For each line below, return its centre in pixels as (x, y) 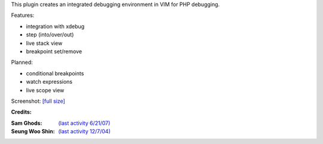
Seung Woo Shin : (33, 131)
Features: (23, 16)
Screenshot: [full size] (38, 101)
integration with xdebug (55, 26)
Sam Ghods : (27, 123)
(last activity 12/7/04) (84, 131)
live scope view (45, 90)
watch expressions (49, 82)
